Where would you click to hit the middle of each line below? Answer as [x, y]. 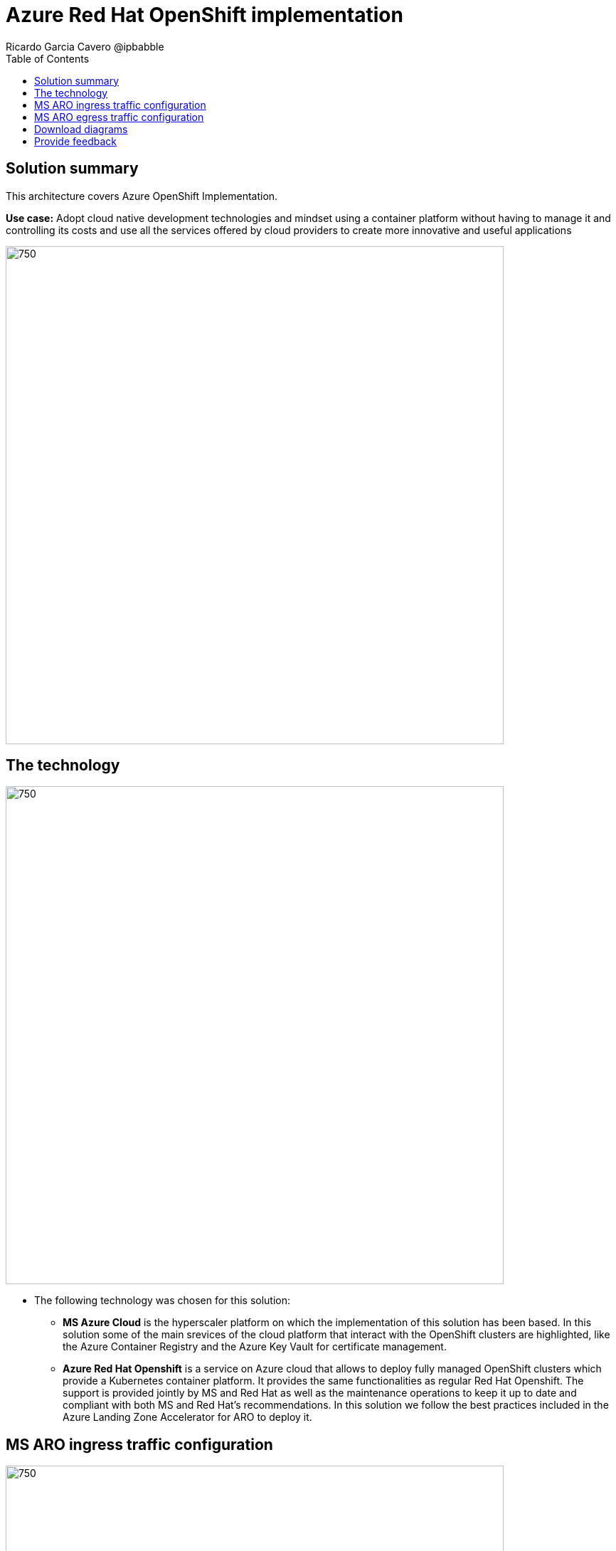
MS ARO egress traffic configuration [119, 117]
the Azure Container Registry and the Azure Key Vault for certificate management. [255, 1347]
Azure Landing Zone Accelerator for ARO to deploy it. [187, 1417]
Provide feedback [75, 141]
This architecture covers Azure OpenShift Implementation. [142, 196]
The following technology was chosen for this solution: [163, 1301]
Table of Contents [48, 58]
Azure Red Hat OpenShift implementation [205, 15]
